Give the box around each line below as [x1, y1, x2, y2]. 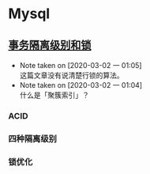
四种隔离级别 [8, 133, 58, 144]
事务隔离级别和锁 [8, 38, 92, 51]
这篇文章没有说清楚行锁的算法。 [19, 70, 124, 80]
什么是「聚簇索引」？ [19, 90, 89, 100]
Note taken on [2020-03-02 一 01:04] [19, 81, 143, 89]
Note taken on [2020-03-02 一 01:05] [19, 61, 142, 70]
